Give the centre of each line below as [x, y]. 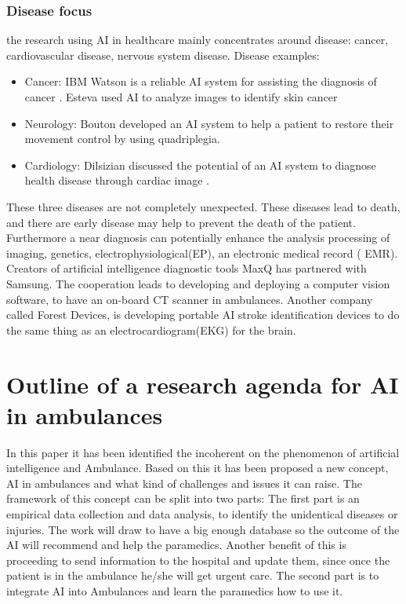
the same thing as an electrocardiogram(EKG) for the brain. [151, 329]
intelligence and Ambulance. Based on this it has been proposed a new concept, [198, 468]
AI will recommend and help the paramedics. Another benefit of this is [176, 545]
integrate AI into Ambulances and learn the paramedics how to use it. [175, 590]
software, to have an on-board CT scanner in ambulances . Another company [190, 299]
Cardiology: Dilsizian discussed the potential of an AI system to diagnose [200, 165]
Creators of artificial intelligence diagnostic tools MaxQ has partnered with [187, 268]
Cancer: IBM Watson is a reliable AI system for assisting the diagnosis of [201, 81]
